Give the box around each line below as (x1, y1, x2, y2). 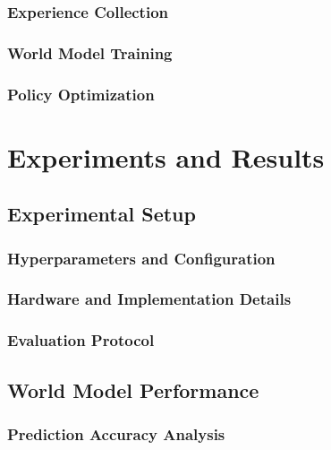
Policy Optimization (7, 82, 155, 105)
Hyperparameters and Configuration (7, 247, 276, 269)
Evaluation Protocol (7, 329, 155, 351)
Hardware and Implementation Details (7, 288, 292, 310)
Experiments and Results (7, 138, 325, 175)
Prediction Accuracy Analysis (7, 422, 225, 445)
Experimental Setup (7, 200, 196, 228)
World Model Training (7, 41, 173, 64)
